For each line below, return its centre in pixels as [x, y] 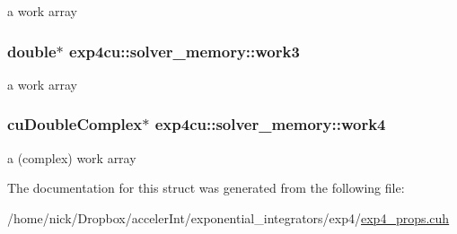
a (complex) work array [72, 157]
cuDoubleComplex [75, 124]
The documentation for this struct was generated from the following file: [206, 188]
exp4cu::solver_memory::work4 [270, 124]
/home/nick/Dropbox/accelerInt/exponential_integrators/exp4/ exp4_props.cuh [228, 217]
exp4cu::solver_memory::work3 [185, 51]
